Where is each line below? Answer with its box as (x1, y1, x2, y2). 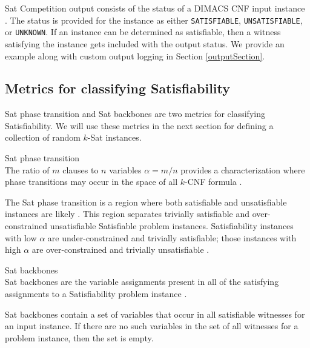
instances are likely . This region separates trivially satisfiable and (5, 207, 249, 220)
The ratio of (5, 163, 50, 176)
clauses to (62, 163, 99, 176)
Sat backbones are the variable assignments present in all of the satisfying (5, 275, 279, 288)
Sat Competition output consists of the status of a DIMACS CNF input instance (5, 2, 305, 14)
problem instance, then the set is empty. (5, 331, 154, 344)
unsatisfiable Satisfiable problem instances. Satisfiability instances (50, 219, 294, 232)
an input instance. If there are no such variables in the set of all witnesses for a (5, 320, 298, 332)
